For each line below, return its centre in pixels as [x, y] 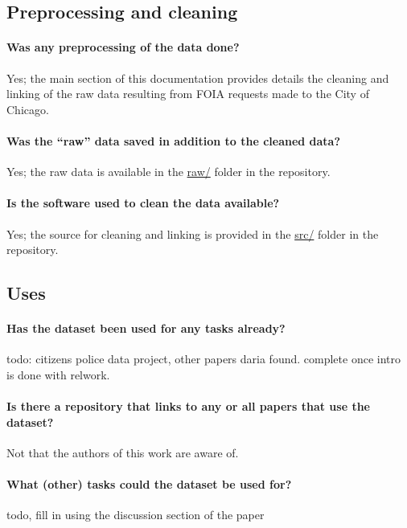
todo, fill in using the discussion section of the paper [136, 515]
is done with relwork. [58, 374]
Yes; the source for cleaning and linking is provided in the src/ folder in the [193, 233]
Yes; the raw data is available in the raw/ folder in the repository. [169, 172]
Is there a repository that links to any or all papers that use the [188, 406]
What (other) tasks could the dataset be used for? [149, 484]
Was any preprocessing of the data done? [123, 47]
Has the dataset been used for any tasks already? [146, 328]
